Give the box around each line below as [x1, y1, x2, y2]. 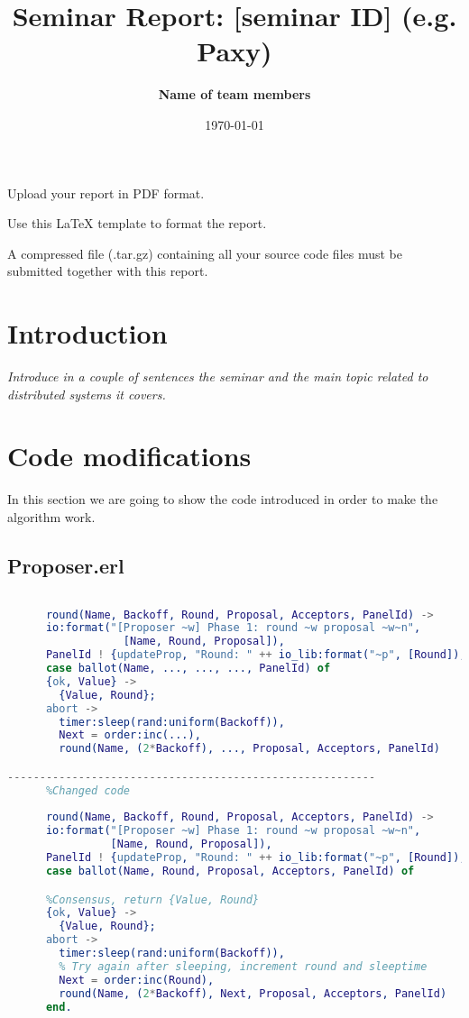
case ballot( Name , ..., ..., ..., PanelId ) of [45, 662, 331, 675]
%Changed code [45, 784, 131, 797]
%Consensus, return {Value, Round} [45, 893, 260, 906]
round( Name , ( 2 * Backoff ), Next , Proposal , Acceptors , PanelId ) [59, 986, 447, 1000]
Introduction [7, 315, 168, 352]
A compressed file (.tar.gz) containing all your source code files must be [7, 243, 403, 262]
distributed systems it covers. [7, 384, 166, 403]
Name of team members [158, 85, 311, 104]
